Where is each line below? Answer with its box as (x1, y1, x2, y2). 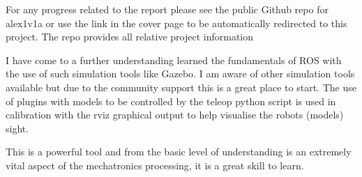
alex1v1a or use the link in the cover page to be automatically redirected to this (6, 15, 347, 30)
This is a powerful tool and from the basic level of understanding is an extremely (6, 144, 352, 159)
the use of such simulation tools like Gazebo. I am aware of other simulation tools (6, 66, 355, 81)
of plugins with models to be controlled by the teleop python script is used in (6, 93, 336, 108)
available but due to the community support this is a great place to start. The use (6, 79, 356, 94)
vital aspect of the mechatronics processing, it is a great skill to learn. (6, 157, 304, 172)
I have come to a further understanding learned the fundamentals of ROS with (6, 52, 342, 67)
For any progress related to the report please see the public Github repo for (6, 2, 329, 16)
